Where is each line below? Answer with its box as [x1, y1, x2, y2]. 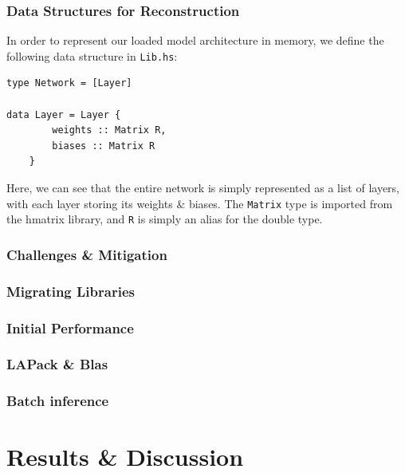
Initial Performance [6, 317, 134, 337]
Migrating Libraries [6, 281, 135, 301]
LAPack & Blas [6, 354, 108, 374]
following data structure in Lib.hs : [6, 47, 178, 64]
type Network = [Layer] [6, 77, 132, 89]
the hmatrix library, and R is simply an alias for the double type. [6, 211, 323, 227]
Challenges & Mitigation [6, 244, 167, 264]
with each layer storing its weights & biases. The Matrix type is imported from [6, 195, 393, 211]
